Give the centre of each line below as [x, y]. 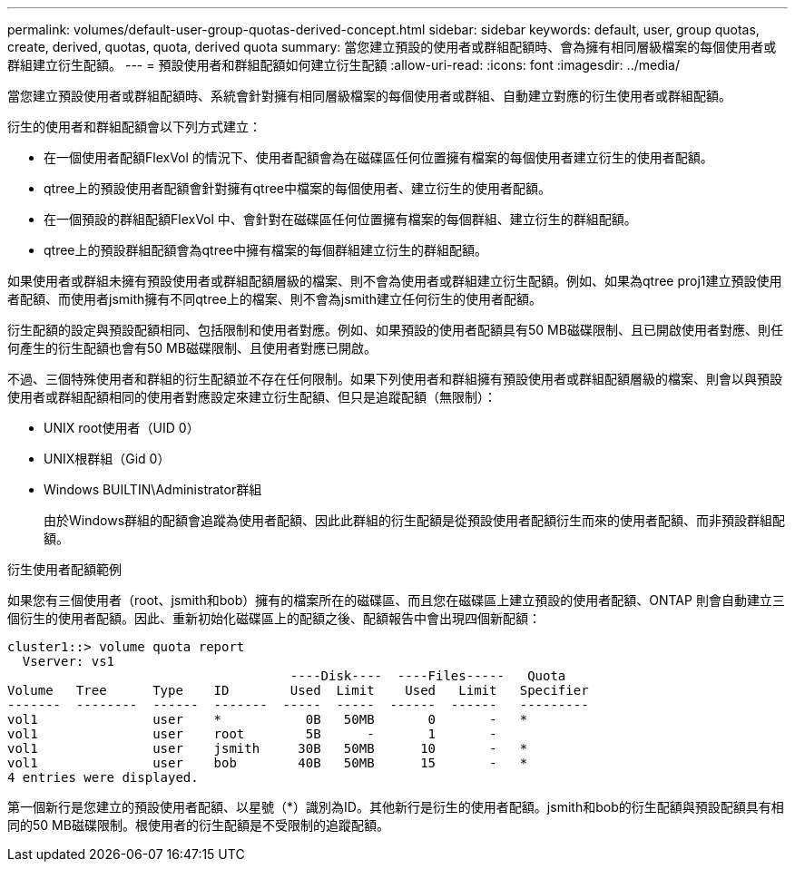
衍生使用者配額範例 [64, 569]
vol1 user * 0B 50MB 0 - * [268, 719]
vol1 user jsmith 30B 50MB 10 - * [268, 748]
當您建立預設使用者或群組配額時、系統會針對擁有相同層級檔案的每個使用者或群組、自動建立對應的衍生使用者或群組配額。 [369, 96]
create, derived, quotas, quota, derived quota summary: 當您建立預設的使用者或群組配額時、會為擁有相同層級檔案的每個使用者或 [392, 47]
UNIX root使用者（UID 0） [122, 428]
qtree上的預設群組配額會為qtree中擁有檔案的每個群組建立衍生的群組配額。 [266, 250]
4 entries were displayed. [103, 777]
